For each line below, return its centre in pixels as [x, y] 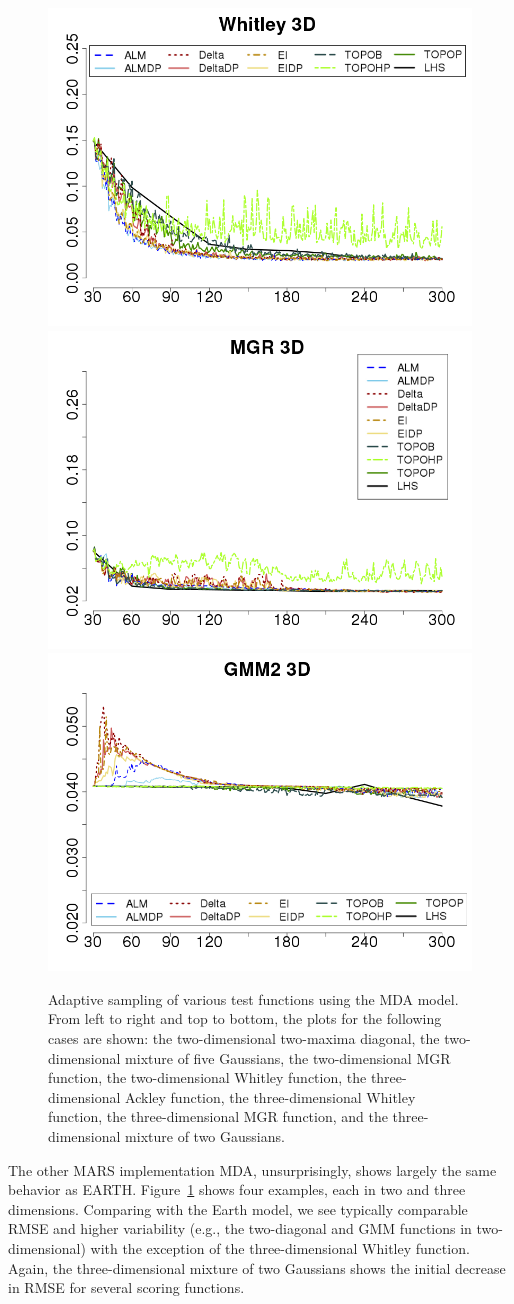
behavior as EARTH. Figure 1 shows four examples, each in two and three [237, 1189]
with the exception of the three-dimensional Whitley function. [280, 1247]
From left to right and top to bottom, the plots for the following [245, 1018]
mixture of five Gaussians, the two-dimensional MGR [288, 1057]
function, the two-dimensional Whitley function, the [207, 1077]
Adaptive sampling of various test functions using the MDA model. [253, 998]
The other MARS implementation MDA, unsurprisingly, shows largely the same [252, 1169]
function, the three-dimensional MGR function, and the [218, 1116]
